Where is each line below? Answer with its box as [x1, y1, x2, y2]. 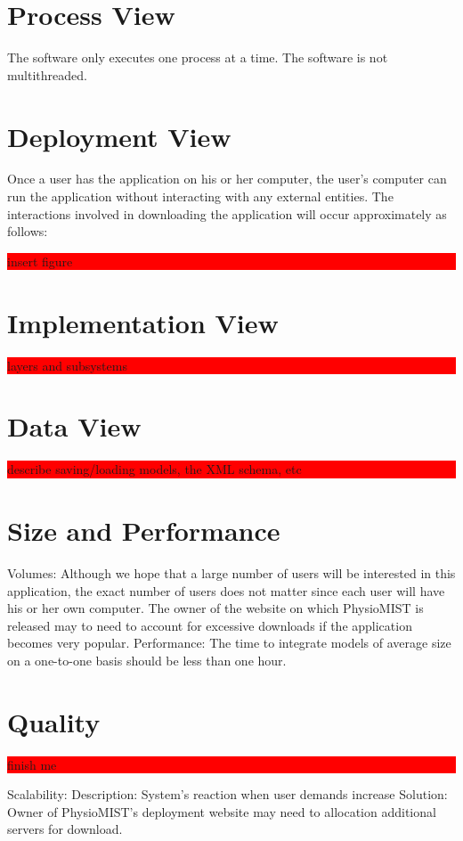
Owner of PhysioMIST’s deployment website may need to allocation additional [7, 802, 436, 821]
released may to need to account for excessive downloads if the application [7, 616, 412, 634]
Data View [7, 408, 142, 445]
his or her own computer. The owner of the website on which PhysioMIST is [7, 599, 424, 617]
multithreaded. [7, 65, 87, 84]
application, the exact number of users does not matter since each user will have [7, 581, 445, 600]
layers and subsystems [7, 355, 127, 374]
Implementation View [7, 304, 279, 340]
